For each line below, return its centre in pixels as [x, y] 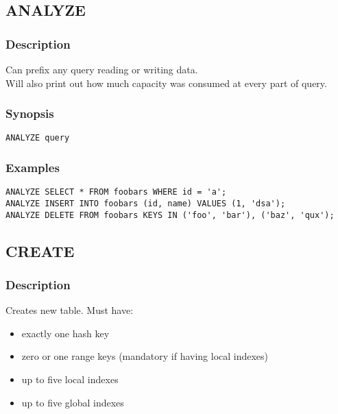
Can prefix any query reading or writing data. [102, 69]
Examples [33, 167]
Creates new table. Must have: [70, 310]
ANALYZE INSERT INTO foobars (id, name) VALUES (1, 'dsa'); [146, 203]
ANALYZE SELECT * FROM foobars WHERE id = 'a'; [116, 192]
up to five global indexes [73, 402]
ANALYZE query [38, 138]
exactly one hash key [65, 333]
